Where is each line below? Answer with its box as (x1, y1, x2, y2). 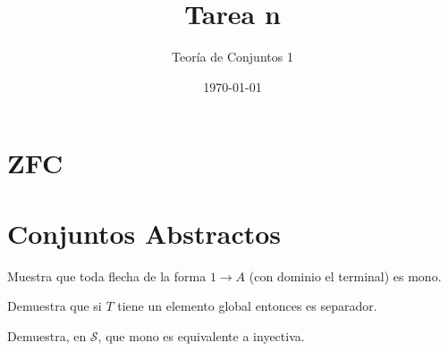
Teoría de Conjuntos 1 (172, 47, 293, 66)
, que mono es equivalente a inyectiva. (97, 326, 305, 345)
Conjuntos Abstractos (7, 214, 282, 251)
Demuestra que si (7, 297, 102, 315)
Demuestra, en (7, 326, 87, 345)
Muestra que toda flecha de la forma (7, 266, 207, 285)
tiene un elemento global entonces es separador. (117, 297, 377, 315)
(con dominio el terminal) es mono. (249, 266, 442, 285)
